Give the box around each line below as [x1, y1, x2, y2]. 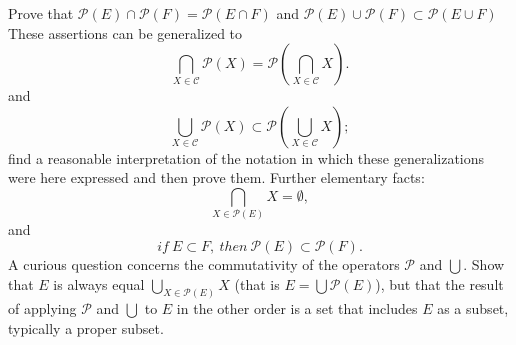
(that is [234, 273, 280, 294]
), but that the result [375, 273, 504, 294]
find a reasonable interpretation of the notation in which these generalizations [8, 147, 485, 168]
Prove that [8, 3, 74, 23]
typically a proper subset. [8, 318, 164, 338]
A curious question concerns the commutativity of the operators [8, 253, 400, 274]
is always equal [53, 273, 145, 294]
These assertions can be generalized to [8, 22, 243, 43]
